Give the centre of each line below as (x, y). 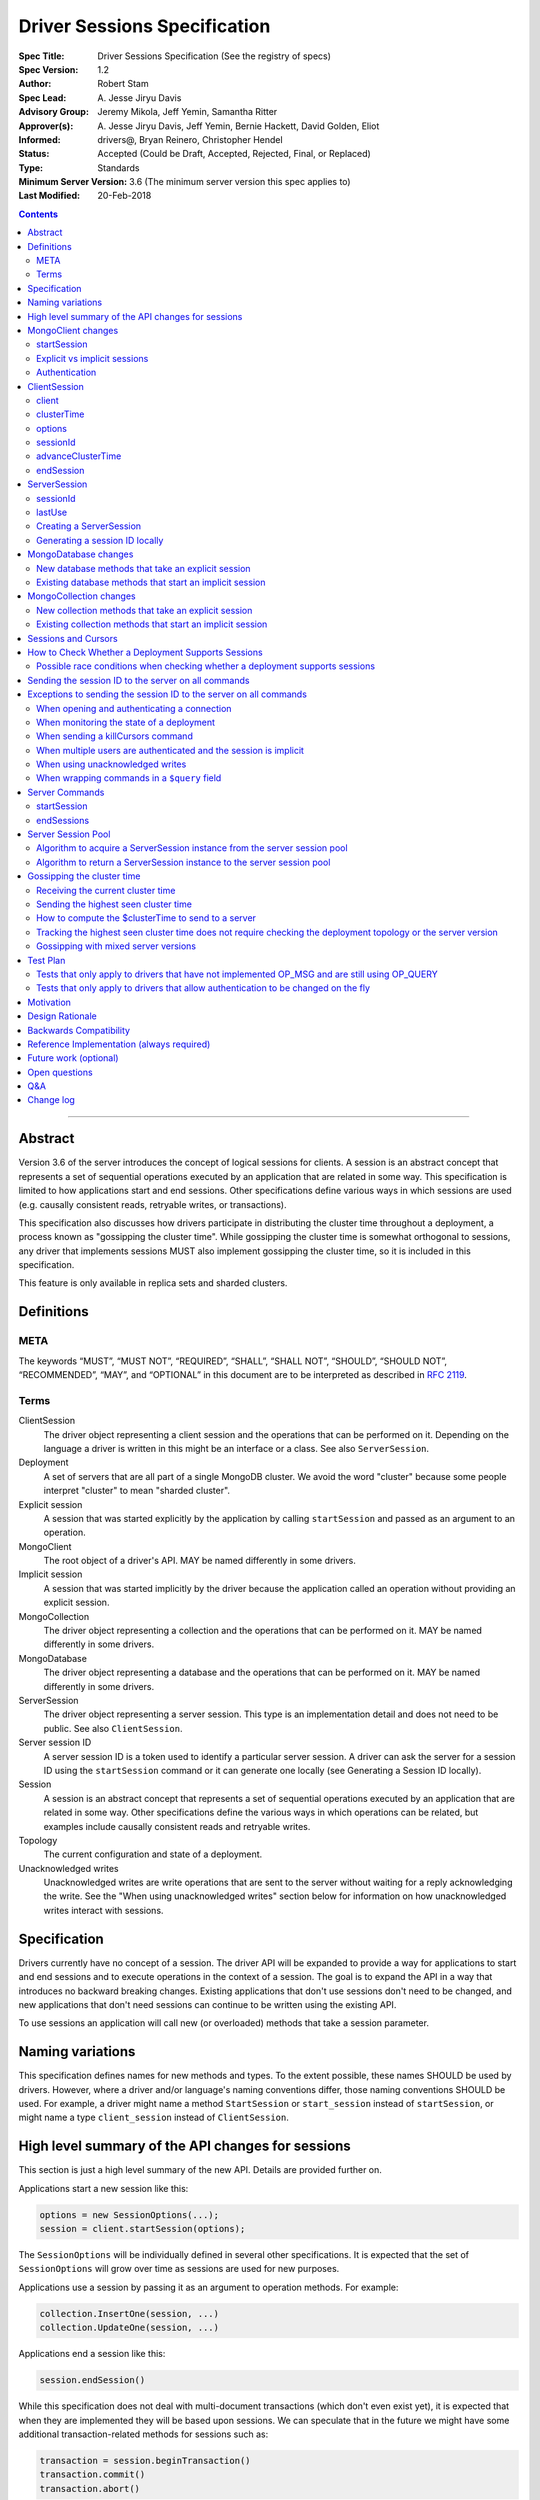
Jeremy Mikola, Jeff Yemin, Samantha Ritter (187, 112)
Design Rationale (62, 1016)
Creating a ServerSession (89, 526)
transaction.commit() (92, 2474)
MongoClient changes (73, 330)
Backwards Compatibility (78, 1030)
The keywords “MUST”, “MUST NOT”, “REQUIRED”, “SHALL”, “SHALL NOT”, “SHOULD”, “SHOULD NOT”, (233, 1361)
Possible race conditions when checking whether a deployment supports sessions (205, 666)
